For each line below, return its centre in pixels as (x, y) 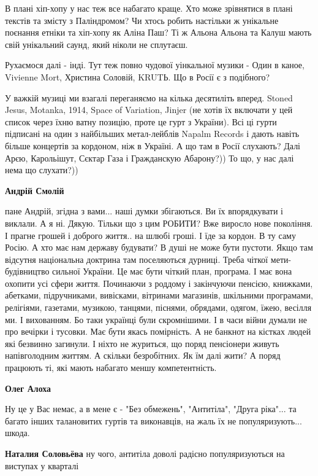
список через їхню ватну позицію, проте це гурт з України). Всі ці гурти (141, 121)
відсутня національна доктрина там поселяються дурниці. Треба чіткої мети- (148, 259)
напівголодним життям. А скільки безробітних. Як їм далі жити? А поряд (143, 355)
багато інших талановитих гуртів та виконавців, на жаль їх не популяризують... (153, 420)
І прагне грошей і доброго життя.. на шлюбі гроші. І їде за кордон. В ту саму (150, 235)
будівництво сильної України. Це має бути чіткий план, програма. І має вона (149, 271)
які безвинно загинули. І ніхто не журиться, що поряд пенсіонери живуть (142, 343)
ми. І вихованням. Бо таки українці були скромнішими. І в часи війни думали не (156, 319)
